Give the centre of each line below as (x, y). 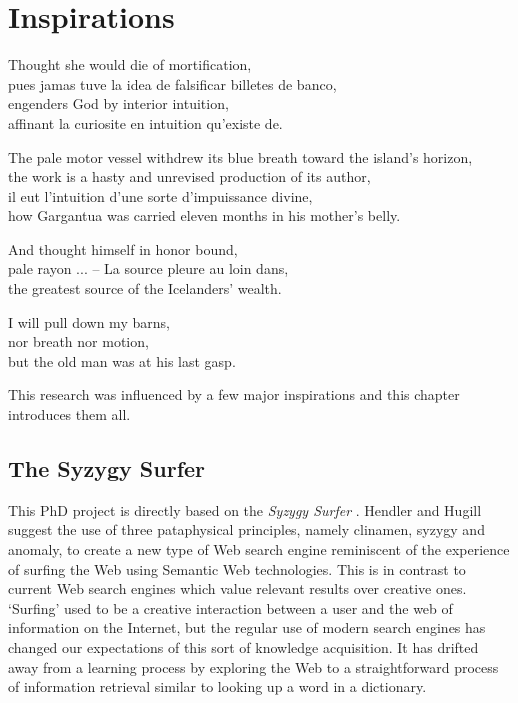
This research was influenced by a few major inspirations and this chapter (234, 394)
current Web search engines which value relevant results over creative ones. (237, 588)
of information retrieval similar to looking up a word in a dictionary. (217, 686)
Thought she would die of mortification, (130, 64)
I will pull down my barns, (89, 321)
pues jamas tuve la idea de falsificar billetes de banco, (172, 83)
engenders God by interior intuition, (118, 103)
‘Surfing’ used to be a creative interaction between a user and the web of (230, 607)
